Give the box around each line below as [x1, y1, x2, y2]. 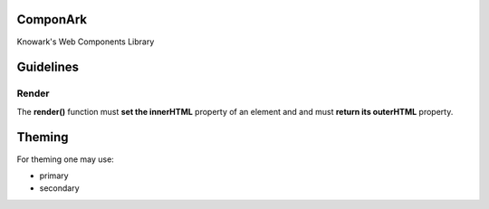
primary [39, 170, 69, 181]
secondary [39, 183, 81, 194]
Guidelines [16, 60, 79, 75]
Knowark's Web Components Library [16, 36, 155, 47]
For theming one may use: [16, 154, 115, 165]
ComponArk [16, 12, 88, 27]
